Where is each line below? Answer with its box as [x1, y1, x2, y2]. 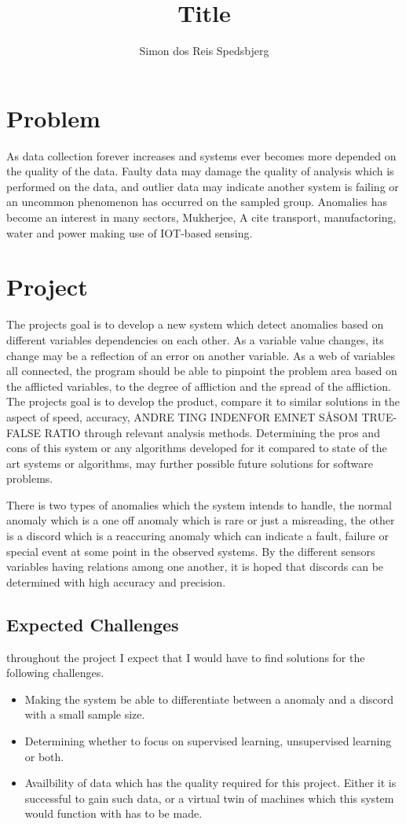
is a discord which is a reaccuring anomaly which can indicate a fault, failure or [6, 528, 389, 544]
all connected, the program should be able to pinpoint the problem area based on [6, 362, 397, 379]
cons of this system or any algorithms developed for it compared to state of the [6, 440, 387, 456]
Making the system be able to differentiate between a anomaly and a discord [24, 690, 394, 707]
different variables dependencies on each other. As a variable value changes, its [6, 331, 384, 348]
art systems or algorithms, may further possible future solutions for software [6, 454, 373, 471]
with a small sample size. [24, 706, 145, 723]
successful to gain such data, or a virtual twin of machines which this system [24, 789, 394, 806]
